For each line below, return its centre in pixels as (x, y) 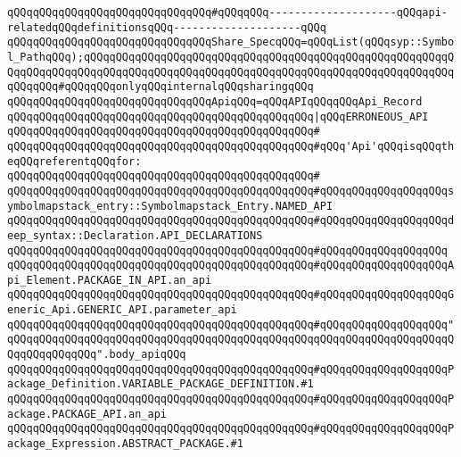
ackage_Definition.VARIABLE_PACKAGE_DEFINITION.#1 (161, 384)
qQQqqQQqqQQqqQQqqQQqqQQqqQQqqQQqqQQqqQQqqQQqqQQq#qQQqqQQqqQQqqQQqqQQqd (231, 221)
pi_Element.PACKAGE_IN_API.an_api (110, 280)
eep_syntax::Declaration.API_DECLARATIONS (135, 235)
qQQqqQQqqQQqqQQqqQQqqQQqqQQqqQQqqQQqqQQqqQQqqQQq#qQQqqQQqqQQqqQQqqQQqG (231, 295)
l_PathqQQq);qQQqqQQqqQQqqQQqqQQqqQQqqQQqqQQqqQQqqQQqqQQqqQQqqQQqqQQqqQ (231, 57)
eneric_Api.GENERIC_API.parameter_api (122, 310)
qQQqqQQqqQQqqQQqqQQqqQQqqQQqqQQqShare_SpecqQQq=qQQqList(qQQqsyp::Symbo (231, 42)
